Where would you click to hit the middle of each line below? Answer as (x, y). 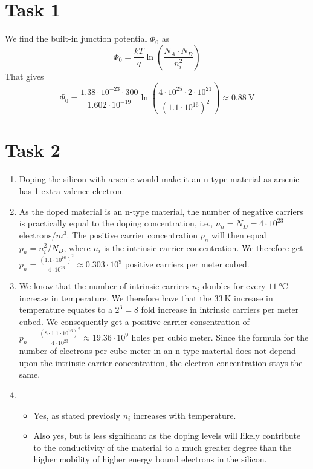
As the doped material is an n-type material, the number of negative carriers (161, 211)
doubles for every (234, 286)
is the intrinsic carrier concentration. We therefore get (203, 247)
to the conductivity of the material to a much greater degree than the (162, 447)
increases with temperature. (185, 415)
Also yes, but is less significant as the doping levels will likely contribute (167, 435)
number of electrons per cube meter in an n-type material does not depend (157, 351)
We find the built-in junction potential (76, 38)
